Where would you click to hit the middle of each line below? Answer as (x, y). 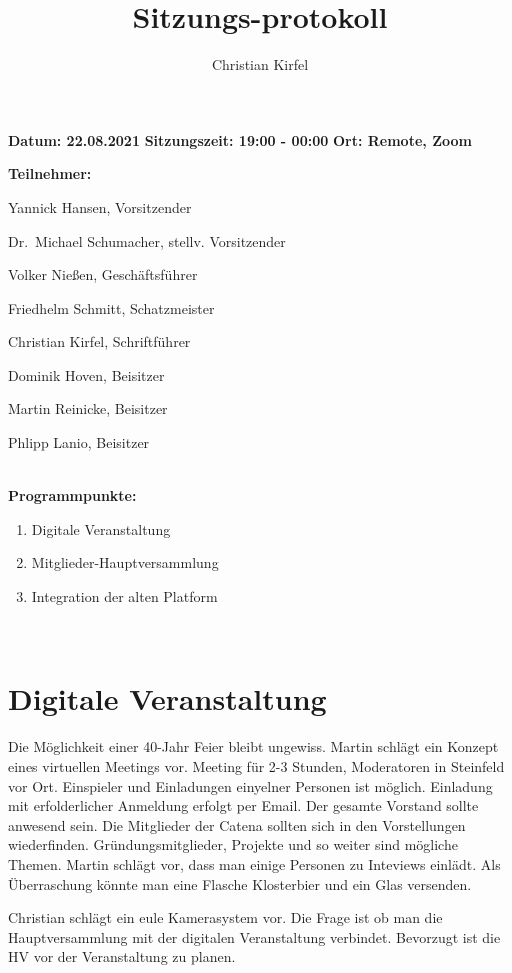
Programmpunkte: (72, 495)
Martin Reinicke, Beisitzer (88, 408)
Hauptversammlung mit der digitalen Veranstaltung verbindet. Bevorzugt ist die (254, 936)
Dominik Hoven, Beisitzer (86, 374)
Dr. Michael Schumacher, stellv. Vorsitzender (147, 240)
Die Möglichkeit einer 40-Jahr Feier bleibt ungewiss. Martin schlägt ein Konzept (253, 746)
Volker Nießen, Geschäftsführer (103, 274)
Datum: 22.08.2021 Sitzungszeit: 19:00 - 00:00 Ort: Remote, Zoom (240, 139)
